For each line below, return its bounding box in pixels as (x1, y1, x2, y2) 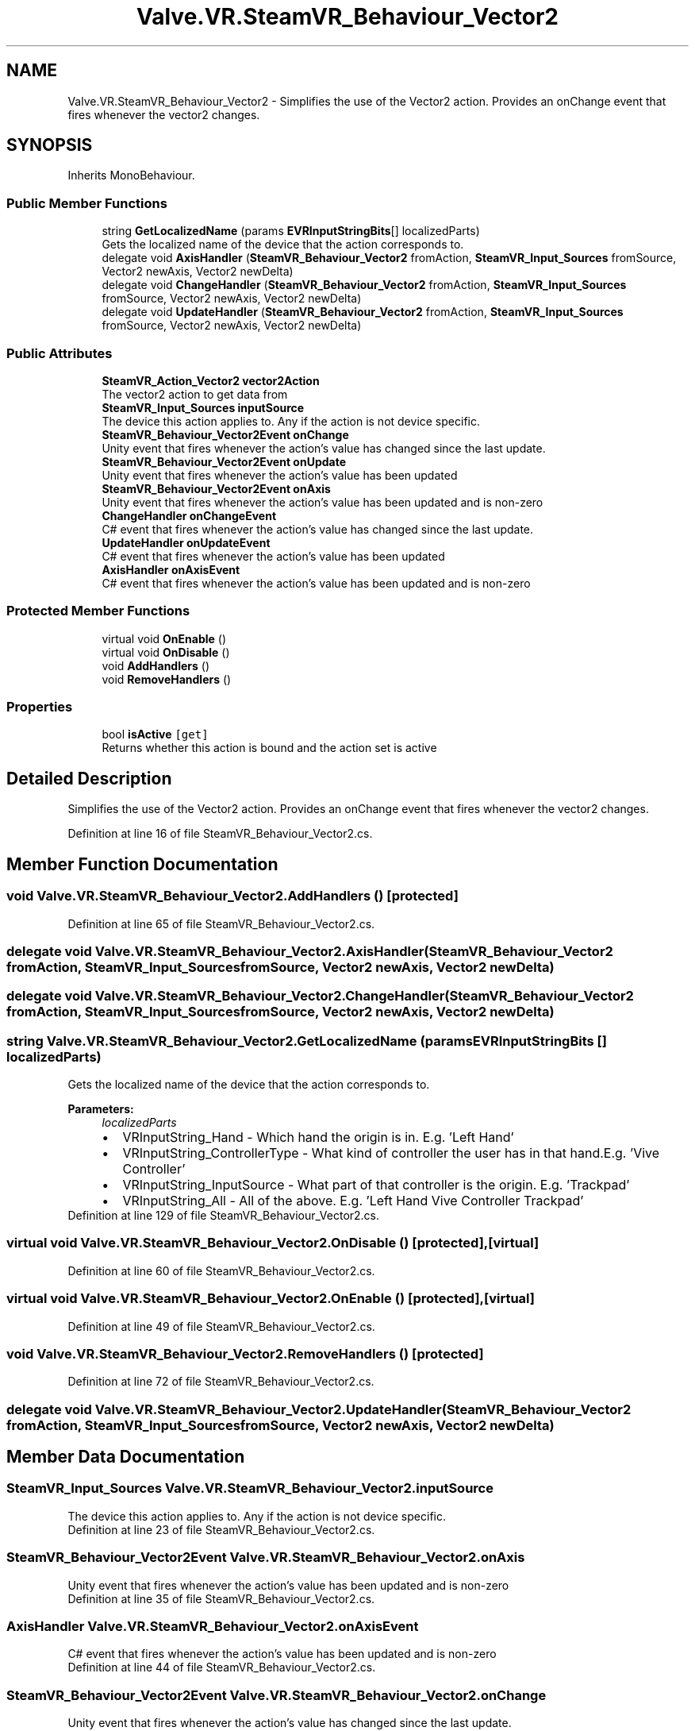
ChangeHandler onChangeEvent (102, 508, 277, 522)
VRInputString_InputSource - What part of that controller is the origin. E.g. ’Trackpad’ (122, 1177, 630, 1193)
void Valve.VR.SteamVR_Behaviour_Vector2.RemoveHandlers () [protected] (6, 1345, 484, 1362)
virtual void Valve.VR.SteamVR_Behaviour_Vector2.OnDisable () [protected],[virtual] (6, 1235, 539, 1251)
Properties (6, 699, 73, 715)
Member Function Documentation (6, 854, 278, 874)
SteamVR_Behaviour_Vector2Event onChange (102, 427, 349, 441)
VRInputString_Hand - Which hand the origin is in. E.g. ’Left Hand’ (122, 1129, 514, 1145)
